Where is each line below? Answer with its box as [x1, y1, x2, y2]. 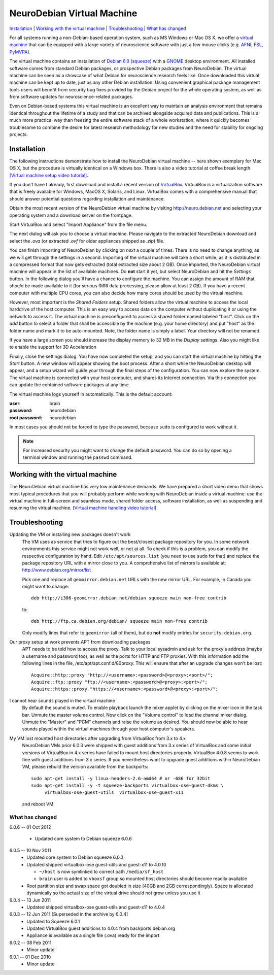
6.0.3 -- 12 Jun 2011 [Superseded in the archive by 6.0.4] [9, 911, 128, 917]
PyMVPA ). [9, 49, 30, 55]
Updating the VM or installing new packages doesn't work [9, 531, 131, 537]
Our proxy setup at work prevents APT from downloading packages [9, 639, 151, 645]
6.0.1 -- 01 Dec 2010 [9, 954, 51, 960]
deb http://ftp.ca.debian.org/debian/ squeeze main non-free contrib [31, 618, 208, 624]
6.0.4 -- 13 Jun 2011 [9, 897, 51, 903]
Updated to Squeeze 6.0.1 [26, 918, 80, 924]
